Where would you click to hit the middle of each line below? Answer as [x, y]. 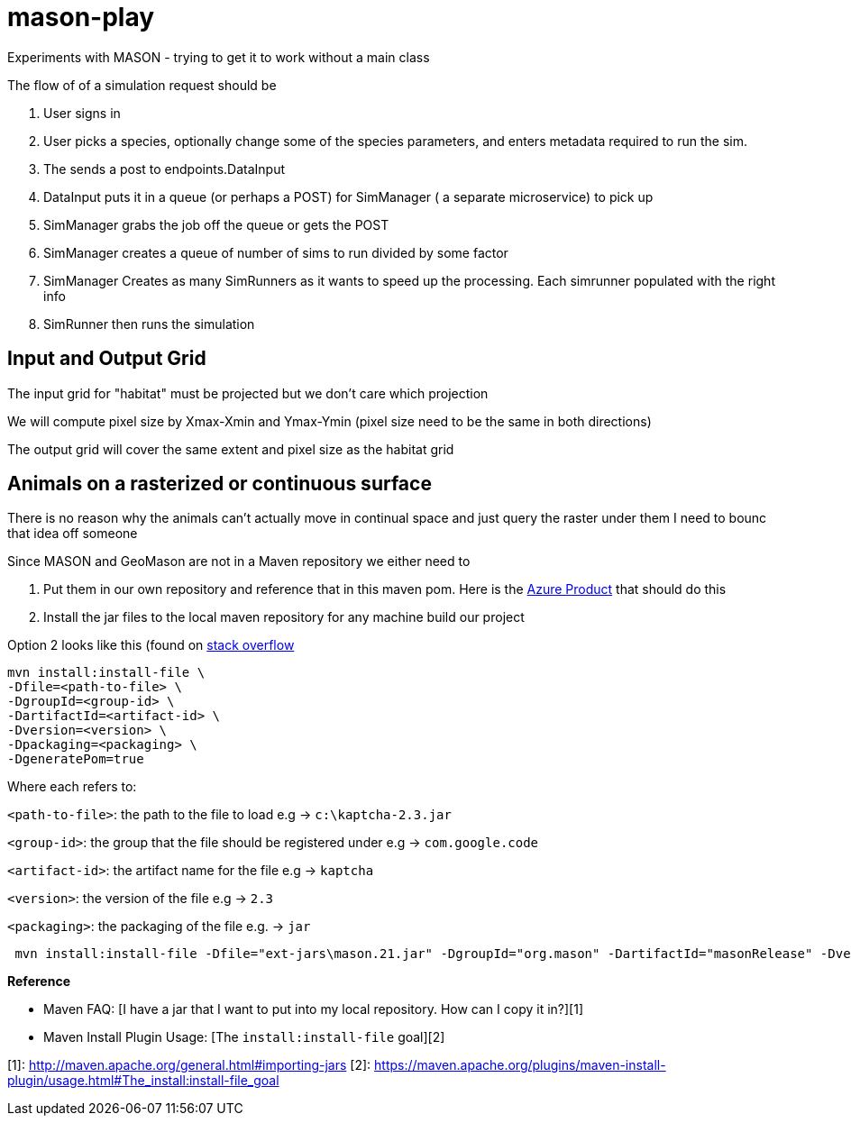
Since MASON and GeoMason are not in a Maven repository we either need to [239, 561]
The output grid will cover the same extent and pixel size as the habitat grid [231, 449]
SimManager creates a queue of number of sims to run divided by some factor [276, 252]
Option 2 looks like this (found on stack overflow [151, 645]
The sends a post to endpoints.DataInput [165, 169]
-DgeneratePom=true [76, 759]
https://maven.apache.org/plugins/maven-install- [520, 1065]
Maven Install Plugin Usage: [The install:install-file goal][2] [244, 1037]
